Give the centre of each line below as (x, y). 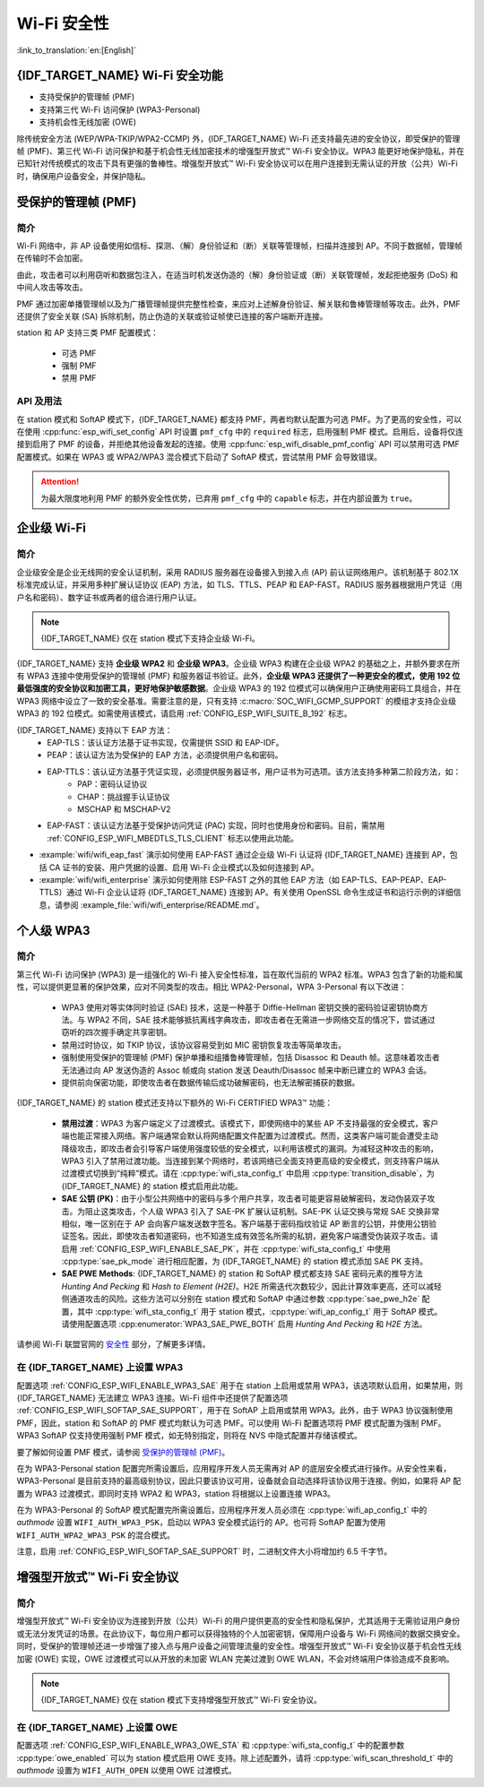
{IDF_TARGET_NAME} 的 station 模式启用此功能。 (152, 1186)
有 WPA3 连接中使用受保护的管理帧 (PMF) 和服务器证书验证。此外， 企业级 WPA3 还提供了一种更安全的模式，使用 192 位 (238, 676)
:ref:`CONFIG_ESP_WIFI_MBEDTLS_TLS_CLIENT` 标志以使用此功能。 (173, 838)
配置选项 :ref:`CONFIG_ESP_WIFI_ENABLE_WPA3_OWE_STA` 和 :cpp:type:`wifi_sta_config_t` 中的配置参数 (211, 1745)
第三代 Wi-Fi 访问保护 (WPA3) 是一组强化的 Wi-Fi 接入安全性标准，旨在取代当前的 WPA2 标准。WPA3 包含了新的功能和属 (240, 974)
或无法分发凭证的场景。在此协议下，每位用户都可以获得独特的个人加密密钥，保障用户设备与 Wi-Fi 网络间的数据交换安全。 (241, 1633)
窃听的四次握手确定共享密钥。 (117, 1032)
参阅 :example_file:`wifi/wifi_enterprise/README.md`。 (163, 904)
